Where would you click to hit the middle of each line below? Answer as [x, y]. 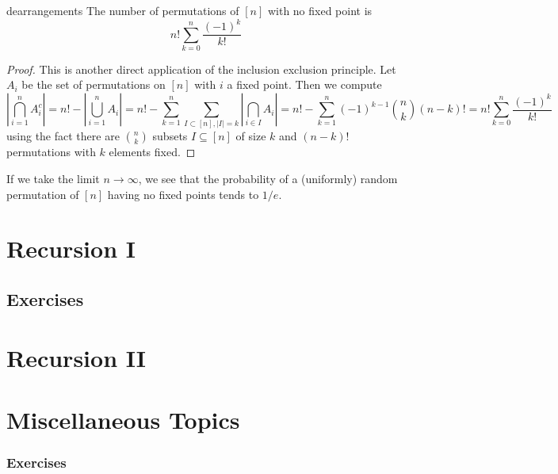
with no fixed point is [320, 10]
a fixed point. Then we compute [304, 84]
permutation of [43, 194]
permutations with [51, 152]
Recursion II [76, 357]
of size [251, 136]
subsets [170, 136]
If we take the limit [53, 178]
